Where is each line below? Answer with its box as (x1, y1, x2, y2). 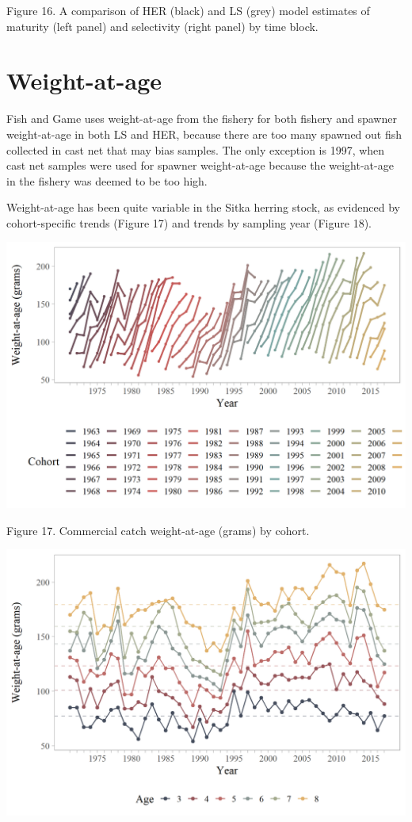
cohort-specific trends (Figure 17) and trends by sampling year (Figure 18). (6, 214, 372, 231)
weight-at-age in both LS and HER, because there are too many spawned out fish (6, 125, 402, 142)
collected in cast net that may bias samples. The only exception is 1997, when (6, 141, 385, 158)
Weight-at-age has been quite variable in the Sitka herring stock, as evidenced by (6, 199, 400, 216)
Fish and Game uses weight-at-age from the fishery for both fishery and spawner (6, 110, 397, 127)
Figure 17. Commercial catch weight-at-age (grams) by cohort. (6, 522, 310, 538)
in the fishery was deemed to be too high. (6, 172, 208, 189)
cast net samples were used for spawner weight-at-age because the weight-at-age (6, 157, 394, 174)
